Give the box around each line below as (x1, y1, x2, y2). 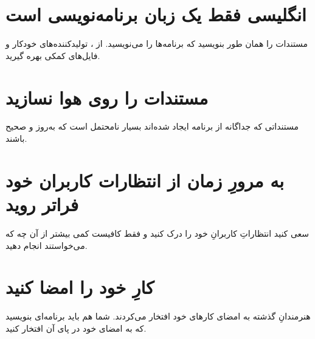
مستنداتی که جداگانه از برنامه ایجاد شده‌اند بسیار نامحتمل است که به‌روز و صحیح (5, 120, 299, 133)
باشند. (5, 132, 27, 145)
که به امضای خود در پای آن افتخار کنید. (5, 321, 147, 334)
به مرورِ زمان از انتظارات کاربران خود (5, 167, 284, 192)
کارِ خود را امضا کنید (5, 274, 154, 299)
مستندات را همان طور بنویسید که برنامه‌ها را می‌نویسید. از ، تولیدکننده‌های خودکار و (5, 37, 308, 50)
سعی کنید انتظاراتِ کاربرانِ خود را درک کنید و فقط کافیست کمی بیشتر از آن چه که (5, 226, 310, 239)
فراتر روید (5, 192, 79, 216)
